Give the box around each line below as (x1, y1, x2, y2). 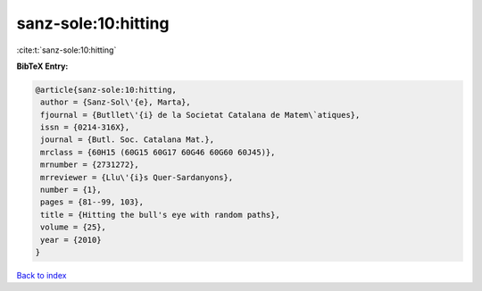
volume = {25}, (40, 222, 107, 232)
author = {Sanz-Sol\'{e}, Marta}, (40, 97, 191, 107)
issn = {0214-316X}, (40, 122, 130, 133)
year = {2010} (40, 235, 102, 245)
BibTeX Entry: (16, 61, 69, 71)
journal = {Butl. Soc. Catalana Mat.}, (40, 135, 214, 145)
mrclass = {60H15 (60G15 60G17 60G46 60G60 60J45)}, (40, 147, 276, 157)
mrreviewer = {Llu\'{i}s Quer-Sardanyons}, (40, 172, 234, 182)
